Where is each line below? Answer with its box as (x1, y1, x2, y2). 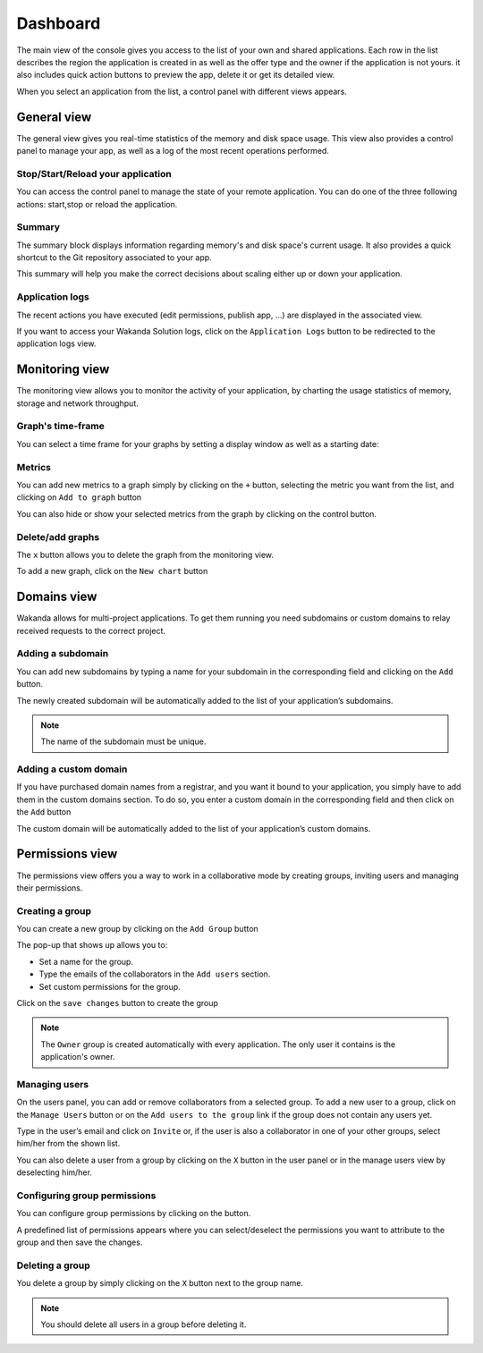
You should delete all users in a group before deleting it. (40, 1319, 247, 1330)
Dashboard (16, 13, 101, 33)
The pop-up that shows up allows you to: (16, 940, 168, 951)
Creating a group (16, 904, 92, 917)
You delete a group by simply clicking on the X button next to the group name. (16, 1278, 304, 1289)
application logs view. (16, 338, 97, 349)
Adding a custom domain (16, 763, 128, 775)
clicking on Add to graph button (16, 492, 142, 503)
